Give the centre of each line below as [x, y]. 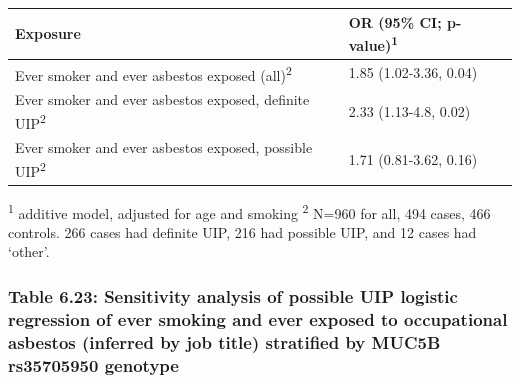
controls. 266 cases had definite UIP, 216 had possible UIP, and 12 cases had [242, 231]
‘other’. [29, 251]
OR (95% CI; [395, 21]
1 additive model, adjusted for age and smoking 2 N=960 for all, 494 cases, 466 [249, 211]
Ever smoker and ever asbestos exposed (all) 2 [153, 73]
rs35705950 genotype [93, 364]
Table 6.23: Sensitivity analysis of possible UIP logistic [233, 295]
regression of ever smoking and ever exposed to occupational [258, 318]
